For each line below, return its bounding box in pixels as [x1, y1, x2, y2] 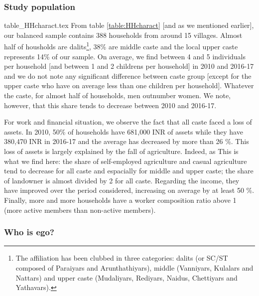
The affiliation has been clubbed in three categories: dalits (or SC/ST [15, 253, 228, 263]
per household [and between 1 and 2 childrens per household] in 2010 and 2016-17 [4, 61, 254, 71]
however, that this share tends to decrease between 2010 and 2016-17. [4, 100, 217, 110]
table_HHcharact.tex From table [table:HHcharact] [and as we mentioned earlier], [4, 20, 254, 30]
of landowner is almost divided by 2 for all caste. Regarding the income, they [4, 175, 240, 185]
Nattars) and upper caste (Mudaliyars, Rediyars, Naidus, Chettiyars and [15, 272, 238, 283]
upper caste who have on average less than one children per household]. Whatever [4, 80, 254, 91]
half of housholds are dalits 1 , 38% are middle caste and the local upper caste [4, 40, 238, 52]
